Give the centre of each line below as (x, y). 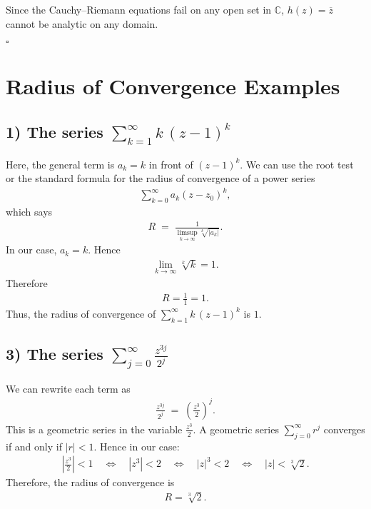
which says (29, 212)
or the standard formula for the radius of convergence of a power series (161, 178)
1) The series (55, 131)
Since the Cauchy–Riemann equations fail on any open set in (139, 9)
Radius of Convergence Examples (173, 86)
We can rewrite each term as (68, 388)
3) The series (55, 354)
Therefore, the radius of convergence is (90, 482)
